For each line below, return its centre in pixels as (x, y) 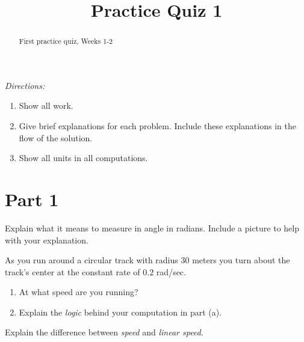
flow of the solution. (56, 137)
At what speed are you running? (79, 292)
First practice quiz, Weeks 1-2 (66, 41)
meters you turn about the (241, 260)
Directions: (25, 85)
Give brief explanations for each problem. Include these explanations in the (157, 126)
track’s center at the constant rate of (73, 271)
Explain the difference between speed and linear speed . (104, 332)
